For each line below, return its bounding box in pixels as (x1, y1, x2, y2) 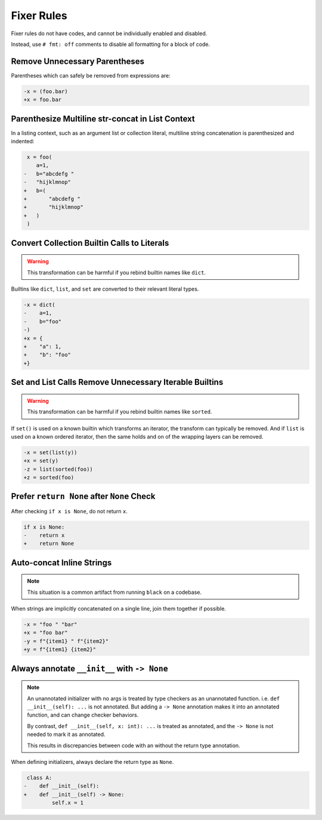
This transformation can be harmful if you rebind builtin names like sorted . (27, 408, 212, 415)
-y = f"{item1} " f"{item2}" (23, 637, 109, 645)
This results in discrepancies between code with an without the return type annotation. (27, 742, 241, 749)
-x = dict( (23, 301, 55, 308)
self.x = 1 (51, 800, 83, 806)
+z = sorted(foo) (23, 474, 75, 481)
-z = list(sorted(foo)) (23, 466, 94, 473)
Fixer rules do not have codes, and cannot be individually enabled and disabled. (11, 30, 208, 37)
